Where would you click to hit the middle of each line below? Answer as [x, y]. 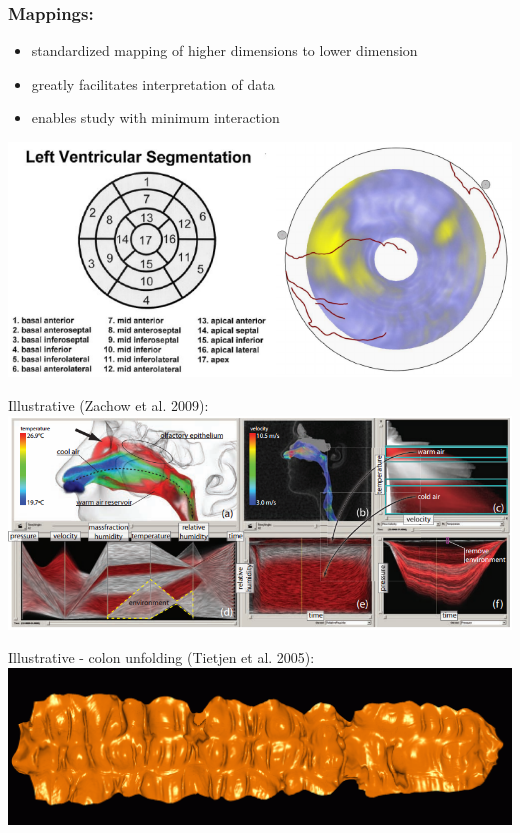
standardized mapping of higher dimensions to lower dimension [224, 50]
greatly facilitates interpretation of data [153, 83]
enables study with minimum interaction [155, 117]
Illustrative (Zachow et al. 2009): [108, 404]
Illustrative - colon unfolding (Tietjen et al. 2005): [161, 657]
